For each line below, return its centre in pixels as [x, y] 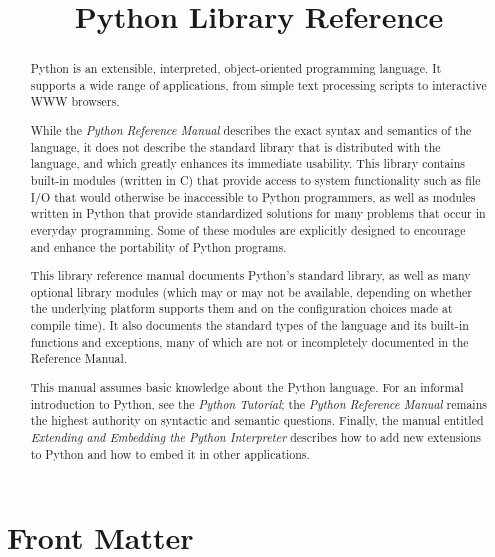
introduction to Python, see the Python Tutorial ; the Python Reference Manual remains [258, 403]
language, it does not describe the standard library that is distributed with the [235, 146]
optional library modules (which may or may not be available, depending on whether [251, 291]
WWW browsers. [75, 101]
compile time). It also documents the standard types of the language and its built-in [249, 325]
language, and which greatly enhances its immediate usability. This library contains [247, 163]
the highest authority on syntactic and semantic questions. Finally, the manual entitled [257, 420]
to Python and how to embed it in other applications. [170, 453]
